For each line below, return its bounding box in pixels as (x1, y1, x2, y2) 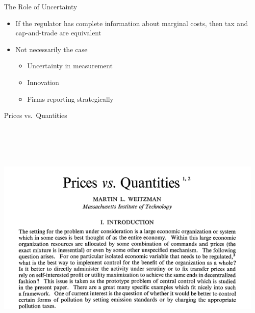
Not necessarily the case (15, 44, 88, 54)
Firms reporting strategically (27, 93, 114, 104)
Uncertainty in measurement (27, 60, 113, 71)
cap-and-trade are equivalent (15, 28, 102, 38)
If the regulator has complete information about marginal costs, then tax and (15, 18, 248, 28)
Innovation (27, 77, 59, 87)
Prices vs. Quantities (4, 110, 67, 120)
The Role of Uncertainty (4, 1, 77, 11)
